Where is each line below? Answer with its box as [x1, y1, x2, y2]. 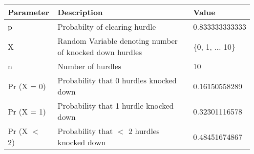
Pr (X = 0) [8, 80, 46, 92]
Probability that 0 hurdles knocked [57, 75, 177, 86]
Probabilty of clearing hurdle [57, 21, 156, 32]
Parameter [8, 6, 49, 18]
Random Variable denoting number [57, 35, 178, 46]
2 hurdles [128, 125, 160, 136]
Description [57, 6, 103, 18]
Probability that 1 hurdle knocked [57, 100, 174, 111]
